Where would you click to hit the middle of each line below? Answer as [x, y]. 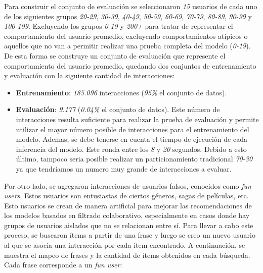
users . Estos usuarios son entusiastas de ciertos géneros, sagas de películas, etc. [126, 196]
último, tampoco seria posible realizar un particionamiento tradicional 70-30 [134, 159]
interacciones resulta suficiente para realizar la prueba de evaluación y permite [137, 119]
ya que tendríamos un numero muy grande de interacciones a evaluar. [124, 168]
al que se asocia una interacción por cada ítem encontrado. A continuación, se [125, 245]
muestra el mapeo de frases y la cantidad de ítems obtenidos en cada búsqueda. [127, 255]
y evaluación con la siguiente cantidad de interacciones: [90, 75]
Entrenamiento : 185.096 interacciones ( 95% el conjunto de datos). [121, 92]
